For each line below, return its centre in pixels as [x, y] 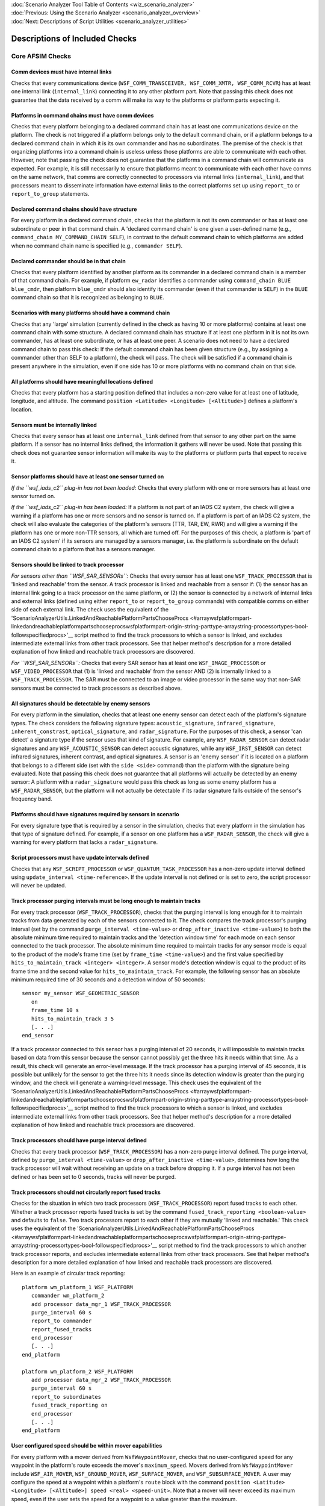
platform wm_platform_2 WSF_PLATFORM [78, 1371]
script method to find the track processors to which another [233, 1245]
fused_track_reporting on [69, 1405]
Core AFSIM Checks [41, 56]
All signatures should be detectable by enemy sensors [81, 703]
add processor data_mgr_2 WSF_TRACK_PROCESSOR [101, 1380]
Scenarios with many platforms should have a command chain [91, 313]
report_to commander [61, 1321]
